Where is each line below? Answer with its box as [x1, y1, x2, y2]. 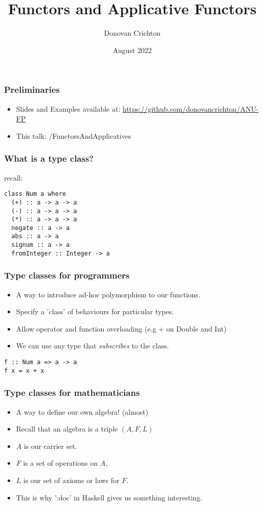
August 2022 [112, 44, 152, 55]
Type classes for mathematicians [4, 386, 140, 399]
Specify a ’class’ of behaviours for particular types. [16, 306, 174, 317]
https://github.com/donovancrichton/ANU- [122, 103, 259, 114]
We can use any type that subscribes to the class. [16, 340, 169, 351]
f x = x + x [4, 367, 44, 374]
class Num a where [4, 190, 66, 198]
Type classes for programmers [4, 269, 130, 282]
